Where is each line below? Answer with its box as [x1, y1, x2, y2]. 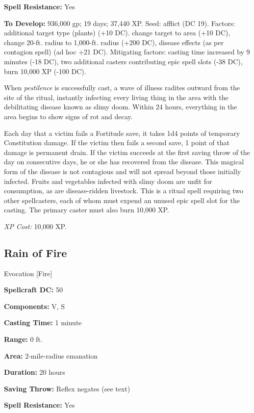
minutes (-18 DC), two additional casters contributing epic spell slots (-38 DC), [4, 56, 243, 66]
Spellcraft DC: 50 [4, 284, 63, 295]
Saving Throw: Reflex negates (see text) [4, 383, 130, 393]
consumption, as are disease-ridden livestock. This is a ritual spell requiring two [4, 185, 244, 196]
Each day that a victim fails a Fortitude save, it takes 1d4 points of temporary [4, 128, 240, 138]
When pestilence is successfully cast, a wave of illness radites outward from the [4, 82, 240, 93]
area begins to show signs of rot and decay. [4, 111, 133, 121]
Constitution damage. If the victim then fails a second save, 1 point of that [4, 137, 229, 148]
